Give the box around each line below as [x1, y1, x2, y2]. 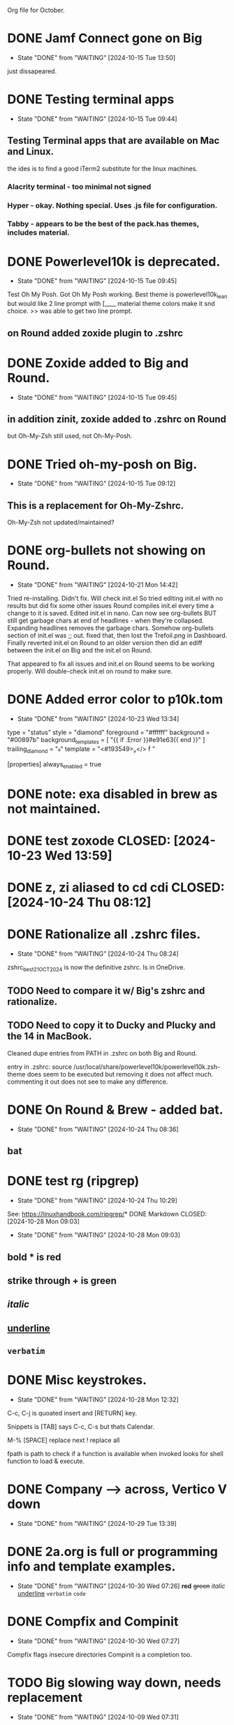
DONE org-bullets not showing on [7, 543, 206, 558]
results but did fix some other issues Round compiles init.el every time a [7, 602, 214, 610]
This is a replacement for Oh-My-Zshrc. [7, 500, 184, 511]
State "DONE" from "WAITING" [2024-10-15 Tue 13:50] [17, 53, 176, 61]
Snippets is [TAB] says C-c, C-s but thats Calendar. [7, 1422, 155, 1431]
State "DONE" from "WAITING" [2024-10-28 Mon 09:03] [17, 1231, 180, 1239]
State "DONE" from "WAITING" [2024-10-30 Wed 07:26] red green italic [17, 1582, 226, 1590]
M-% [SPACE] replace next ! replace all [7, 1436, 120, 1444]
